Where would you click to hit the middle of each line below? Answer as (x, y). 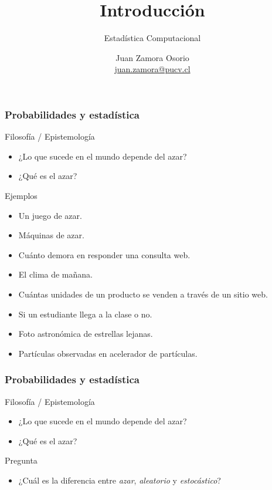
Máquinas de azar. (51, 235)
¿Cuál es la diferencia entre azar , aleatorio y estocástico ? (120, 480)
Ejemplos (21, 195)
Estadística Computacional (152, 38)
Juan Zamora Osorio (152, 57)
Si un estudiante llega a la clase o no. (85, 314)
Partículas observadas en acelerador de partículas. (108, 353)
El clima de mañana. (55, 274)
